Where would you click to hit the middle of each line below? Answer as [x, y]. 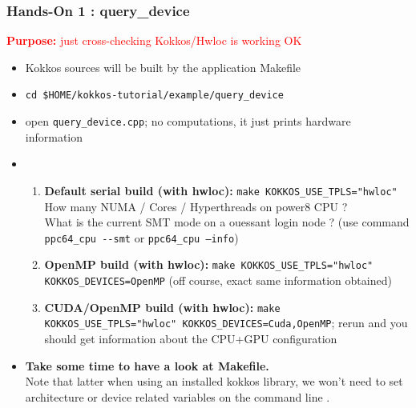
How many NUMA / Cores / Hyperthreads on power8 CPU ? [196, 206]
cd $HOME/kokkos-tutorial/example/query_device [154, 96]
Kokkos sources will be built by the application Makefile [163, 67]
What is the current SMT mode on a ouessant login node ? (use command [227, 222]
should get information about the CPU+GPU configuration [191, 339]
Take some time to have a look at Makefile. [147, 365]
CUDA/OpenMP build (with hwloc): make [162, 307]
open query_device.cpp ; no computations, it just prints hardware [188, 121]
